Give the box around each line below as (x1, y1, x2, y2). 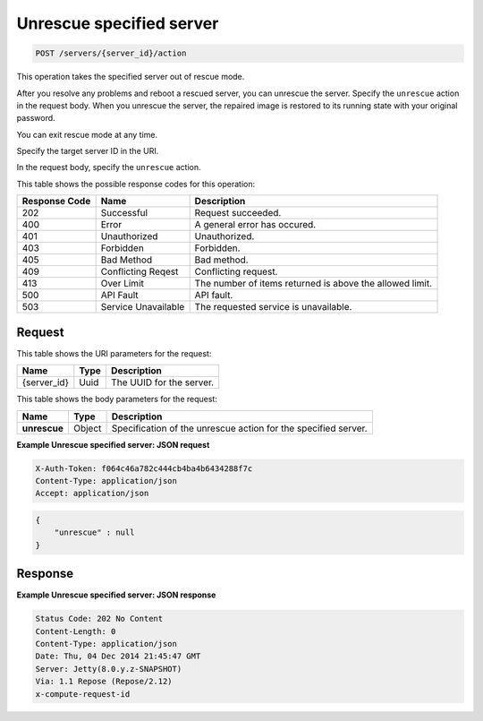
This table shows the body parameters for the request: (16, 394, 218, 405)
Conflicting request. (194, 265, 278, 278)
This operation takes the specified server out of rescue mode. (16, 72, 245, 82)
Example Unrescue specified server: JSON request (16, 439, 210, 450)
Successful (100, 207, 148, 219)
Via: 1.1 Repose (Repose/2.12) (35, 676, 174, 687)
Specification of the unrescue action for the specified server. (111, 422, 368, 434)
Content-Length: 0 (35, 626, 116, 636)
